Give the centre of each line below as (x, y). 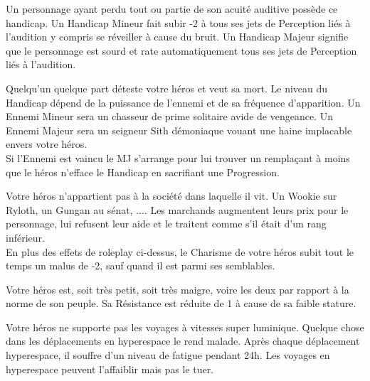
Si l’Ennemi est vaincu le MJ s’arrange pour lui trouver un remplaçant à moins (178, 157)
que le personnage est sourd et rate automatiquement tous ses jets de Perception (181, 50)
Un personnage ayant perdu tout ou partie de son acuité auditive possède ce (172, 9)
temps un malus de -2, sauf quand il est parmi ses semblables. (141, 265)
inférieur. (25, 237)
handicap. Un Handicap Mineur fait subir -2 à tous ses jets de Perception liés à (178, 22)
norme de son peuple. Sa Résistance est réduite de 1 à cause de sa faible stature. (181, 303)
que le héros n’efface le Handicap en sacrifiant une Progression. (143, 172)
